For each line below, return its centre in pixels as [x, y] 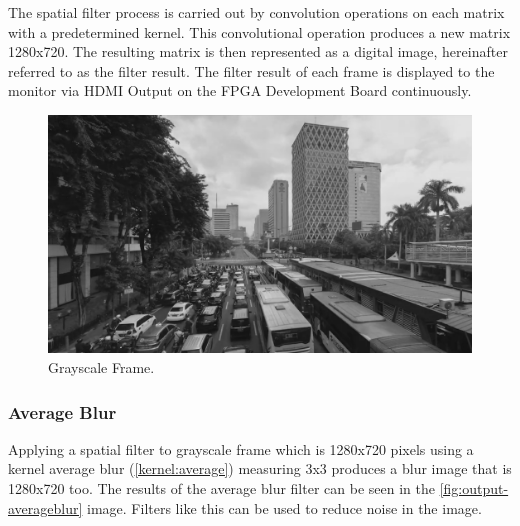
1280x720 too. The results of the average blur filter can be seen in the [221, 488]
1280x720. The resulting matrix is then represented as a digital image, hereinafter [258, 51]
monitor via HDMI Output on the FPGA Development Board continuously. [240, 90]
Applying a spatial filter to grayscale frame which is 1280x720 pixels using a [241, 448]
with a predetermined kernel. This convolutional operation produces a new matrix [259, 31]
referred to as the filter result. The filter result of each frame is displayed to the [251, 70]
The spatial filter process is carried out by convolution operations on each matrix [256, 12]
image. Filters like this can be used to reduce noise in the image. [284, 507]
